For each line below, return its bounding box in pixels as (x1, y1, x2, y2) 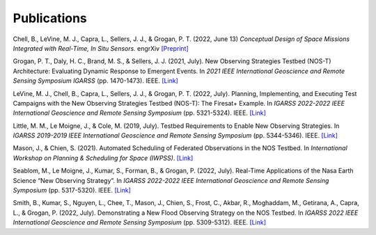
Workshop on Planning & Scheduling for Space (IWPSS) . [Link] (13, 154, 194, 162)
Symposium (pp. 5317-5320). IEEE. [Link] (13, 186, 132, 195)
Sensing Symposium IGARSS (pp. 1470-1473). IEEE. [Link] (13, 76, 179, 85)
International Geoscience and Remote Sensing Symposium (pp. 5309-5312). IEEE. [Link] (13, 218, 267, 227)
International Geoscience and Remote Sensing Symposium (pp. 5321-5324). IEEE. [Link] (13, 108, 266, 117)
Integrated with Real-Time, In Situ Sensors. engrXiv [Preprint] (13, 44, 189, 52)
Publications (13, 10, 87, 26)
